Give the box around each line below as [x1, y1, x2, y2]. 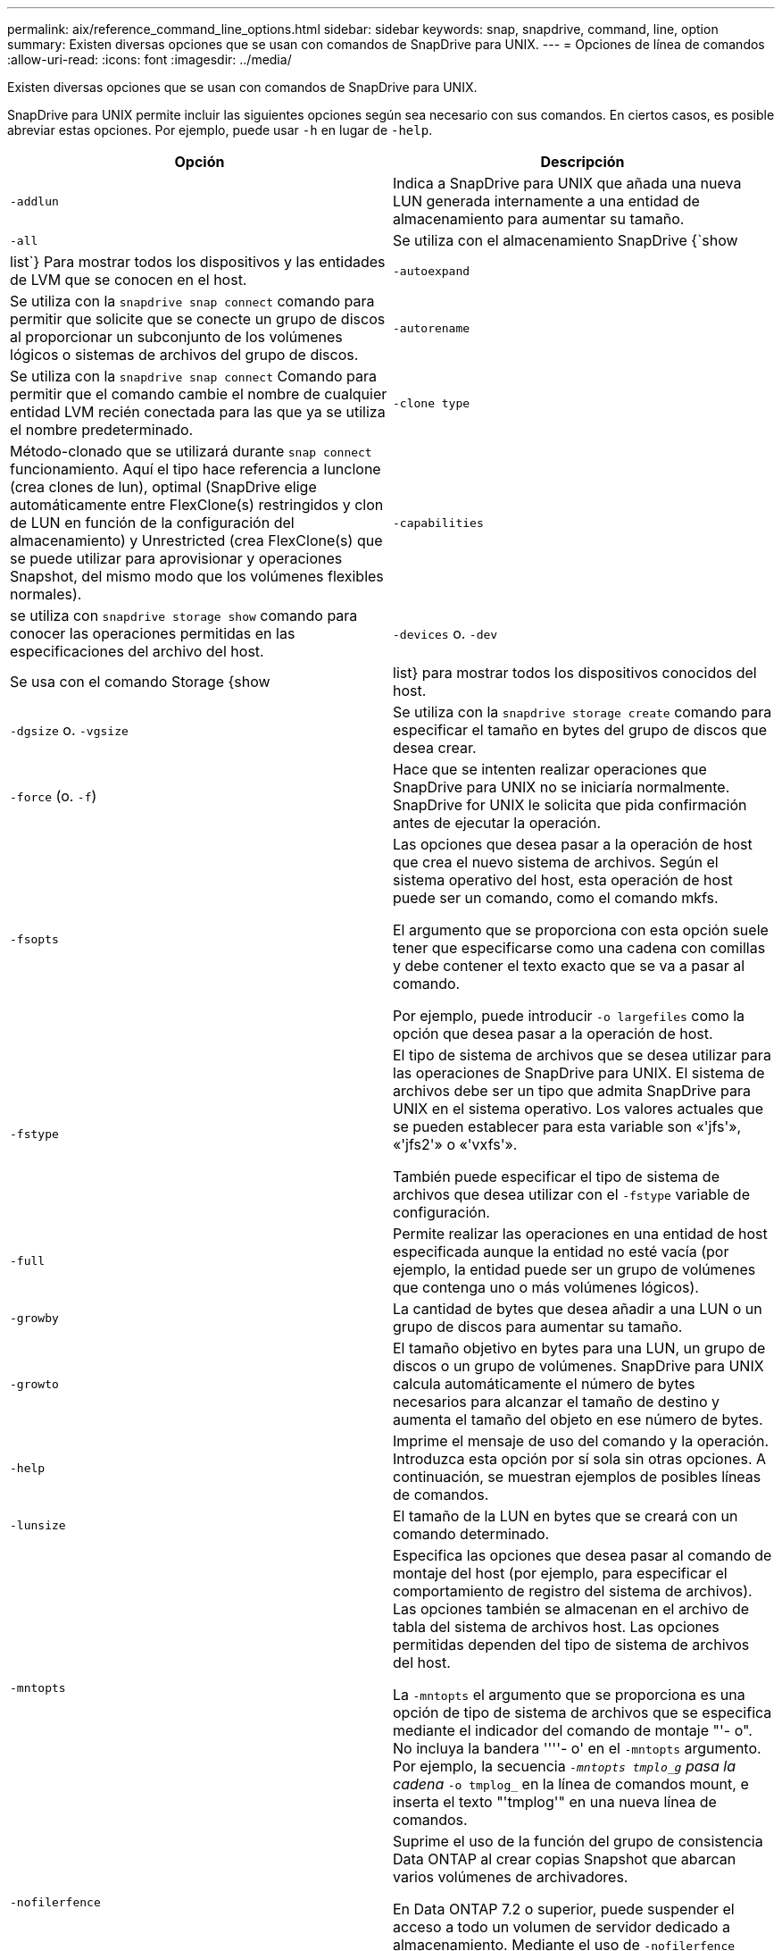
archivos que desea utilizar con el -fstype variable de [393, 1185, 750, 1203]
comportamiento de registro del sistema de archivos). [393, 1582, 753, 1600]
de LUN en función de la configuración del [10, 514, 295, 532]
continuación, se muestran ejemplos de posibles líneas [393, 1468, 761, 1486]
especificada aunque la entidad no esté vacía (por [393, 1243, 729, 1260]
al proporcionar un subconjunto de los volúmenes [10, 328, 343, 346]
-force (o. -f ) [10, 787, 97, 805]
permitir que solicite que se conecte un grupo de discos [10, 310, 386, 328]
